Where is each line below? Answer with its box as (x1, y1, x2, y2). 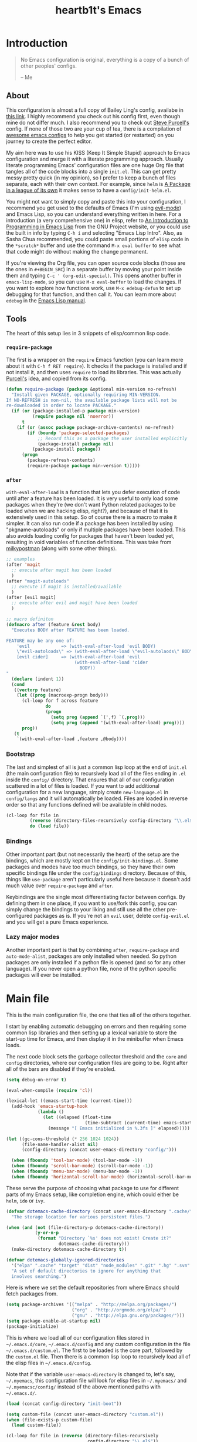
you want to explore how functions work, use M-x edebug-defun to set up (6, 284, 181, 291)
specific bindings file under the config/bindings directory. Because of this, (6, 869, 187, 877)
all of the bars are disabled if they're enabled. (6, 1065, 116, 1073)
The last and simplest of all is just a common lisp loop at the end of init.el (6, 763, 188, 771)
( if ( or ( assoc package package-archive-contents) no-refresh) (16, 424, 175, 430)
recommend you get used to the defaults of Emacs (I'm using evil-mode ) (6, 204, 182, 211)
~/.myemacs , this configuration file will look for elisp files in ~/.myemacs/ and (6, 1377, 187, 1384)
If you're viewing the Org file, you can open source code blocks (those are (6, 259, 186, 267)
